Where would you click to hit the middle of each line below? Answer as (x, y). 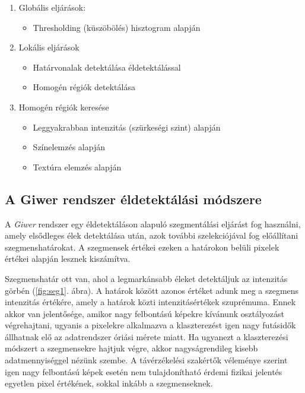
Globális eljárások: (52, 7)
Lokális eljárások (49, 47)
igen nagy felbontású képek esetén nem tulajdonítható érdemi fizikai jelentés (144, 371)
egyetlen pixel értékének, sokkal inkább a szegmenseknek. (109, 383)
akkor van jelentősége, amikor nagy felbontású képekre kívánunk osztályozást (144, 313)
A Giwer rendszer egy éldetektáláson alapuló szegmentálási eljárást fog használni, (153, 224)
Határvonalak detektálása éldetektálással (107, 67)
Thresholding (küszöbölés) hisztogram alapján (117, 27)
